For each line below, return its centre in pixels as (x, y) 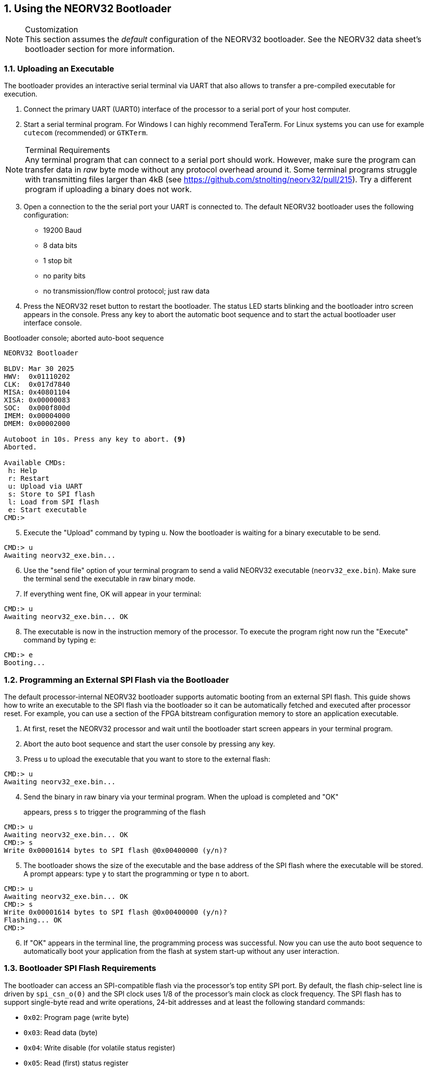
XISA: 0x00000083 (37, 400)
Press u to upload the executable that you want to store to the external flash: (147, 759)
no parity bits (64, 276)
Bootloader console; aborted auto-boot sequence (84, 338)
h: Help (23, 471)
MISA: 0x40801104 (37, 392)
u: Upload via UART (45, 486)
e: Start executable (47, 510)
